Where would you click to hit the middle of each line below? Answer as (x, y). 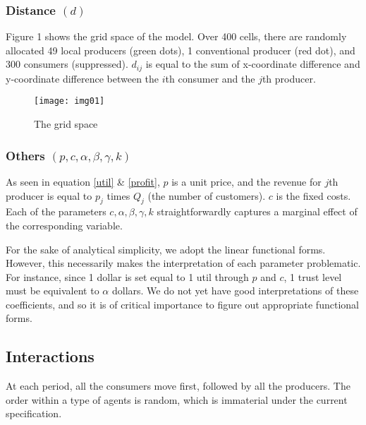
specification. (34, 413)
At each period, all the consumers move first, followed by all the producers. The (178, 386)
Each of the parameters (56, 211)
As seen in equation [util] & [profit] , (83, 181)
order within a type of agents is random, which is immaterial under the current (177, 399)
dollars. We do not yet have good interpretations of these (235, 291)
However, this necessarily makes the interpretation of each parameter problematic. (183, 263)
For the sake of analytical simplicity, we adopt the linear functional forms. (166, 249)
